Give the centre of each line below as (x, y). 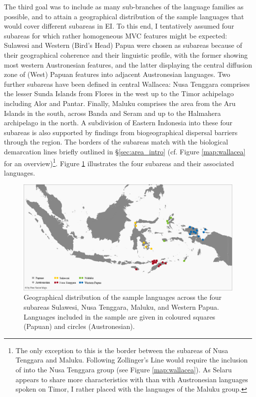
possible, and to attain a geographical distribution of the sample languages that (124, 16)
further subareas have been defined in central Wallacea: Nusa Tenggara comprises (127, 84)
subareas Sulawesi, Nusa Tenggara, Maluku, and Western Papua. (122, 307)
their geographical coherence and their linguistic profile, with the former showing (126, 54)
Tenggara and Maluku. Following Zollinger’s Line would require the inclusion (132, 360)
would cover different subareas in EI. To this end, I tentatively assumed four (119, 26)
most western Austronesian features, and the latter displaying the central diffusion (128, 64)
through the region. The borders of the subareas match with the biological (116, 142)
